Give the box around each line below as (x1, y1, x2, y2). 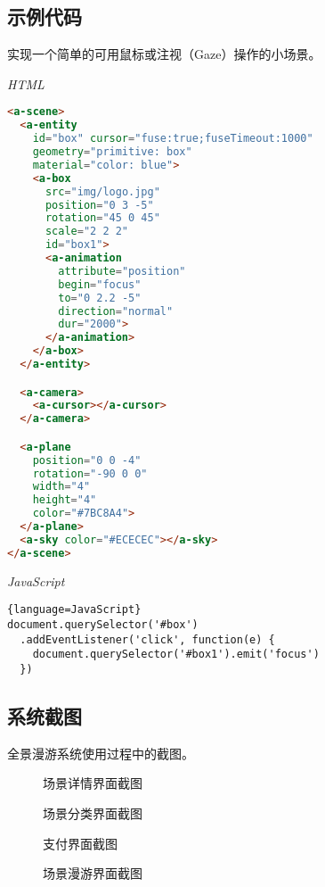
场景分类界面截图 (43, 803, 142, 822)
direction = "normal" (58, 304, 174, 318)
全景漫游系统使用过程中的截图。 (7, 743, 194, 762)
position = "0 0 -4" (32, 453, 142, 467)
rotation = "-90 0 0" (32, 467, 148, 480)
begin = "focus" (58, 278, 142, 291)
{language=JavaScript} (7, 603, 142, 617)
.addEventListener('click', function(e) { (20, 633, 275, 646)
